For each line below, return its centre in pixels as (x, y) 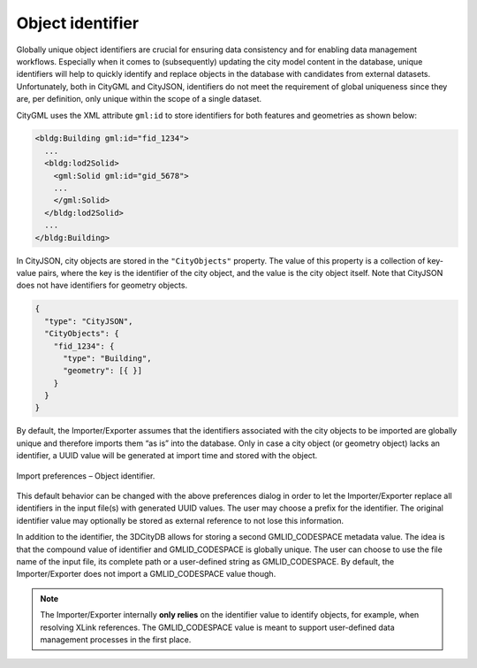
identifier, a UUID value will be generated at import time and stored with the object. (167, 456)
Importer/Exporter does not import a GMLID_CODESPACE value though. (146, 574)
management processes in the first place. (116, 639)
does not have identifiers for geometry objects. (102, 285)
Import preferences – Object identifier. (86, 476)
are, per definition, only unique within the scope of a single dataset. (139, 99)
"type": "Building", (107, 358)
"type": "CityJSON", (89, 321)
